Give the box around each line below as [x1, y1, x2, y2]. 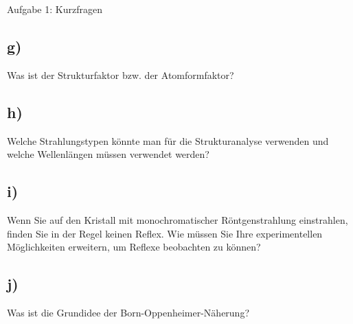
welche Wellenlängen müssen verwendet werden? [7, 147, 209, 161]
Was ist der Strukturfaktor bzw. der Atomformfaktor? [7, 67, 234, 82]
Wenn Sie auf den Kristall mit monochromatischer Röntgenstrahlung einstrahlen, [7, 212, 348, 227]
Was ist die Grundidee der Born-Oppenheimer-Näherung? [7, 305, 250, 319]
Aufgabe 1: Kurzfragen [7, 2, 102, 16]
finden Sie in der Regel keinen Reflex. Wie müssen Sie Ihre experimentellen [7, 226, 323, 240]
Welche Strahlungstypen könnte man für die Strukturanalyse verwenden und [7, 133, 329, 148]
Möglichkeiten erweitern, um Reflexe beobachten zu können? [7, 240, 261, 254]
